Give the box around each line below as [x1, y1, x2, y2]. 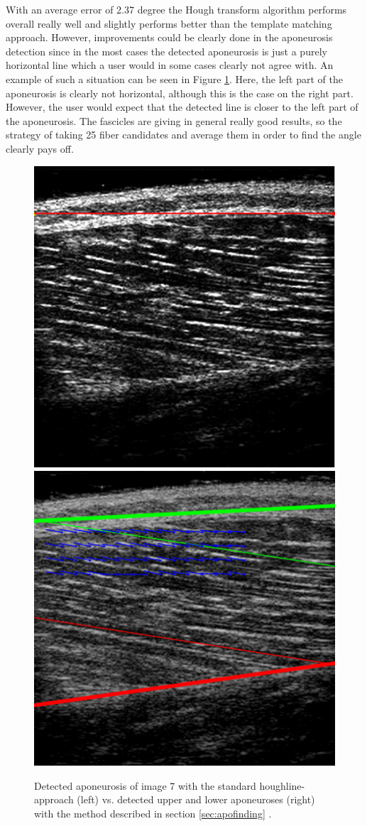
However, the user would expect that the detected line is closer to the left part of [6, 99, 358, 114]
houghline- [259, 778, 305, 793]
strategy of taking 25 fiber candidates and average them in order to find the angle [6, 127, 361, 142]
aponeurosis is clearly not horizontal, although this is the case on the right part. [6, 85, 354, 100]
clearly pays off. [6, 141, 74, 156]
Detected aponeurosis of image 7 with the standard [34, 778, 256, 793]
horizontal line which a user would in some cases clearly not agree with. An [6, 58, 334, 72]
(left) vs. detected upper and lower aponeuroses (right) [77, 792, 315, 807]
